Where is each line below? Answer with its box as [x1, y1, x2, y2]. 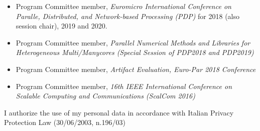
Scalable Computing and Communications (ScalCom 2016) [16, 90, 195, 101]
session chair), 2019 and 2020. [16, 20, 107, 31]
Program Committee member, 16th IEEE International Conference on [16, 80, 232, 91]
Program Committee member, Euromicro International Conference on [16, 1, 231, 11]
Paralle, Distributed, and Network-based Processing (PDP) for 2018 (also [16, 10, 240, 21]
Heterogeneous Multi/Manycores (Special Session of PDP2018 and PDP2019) [16, 47, 254, 57]
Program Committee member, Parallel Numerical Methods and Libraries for [16, 37, 250, 47]
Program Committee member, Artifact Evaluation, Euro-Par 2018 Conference [16, 63, 256, 74]
